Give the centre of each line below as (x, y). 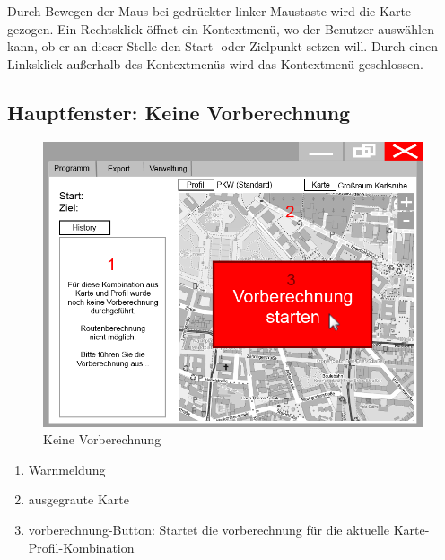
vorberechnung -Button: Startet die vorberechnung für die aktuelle (209, 529)
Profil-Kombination (81, 547)
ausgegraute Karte (79, 499)
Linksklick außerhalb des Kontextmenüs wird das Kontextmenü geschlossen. (215, 63)
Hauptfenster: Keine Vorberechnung (179, 112)
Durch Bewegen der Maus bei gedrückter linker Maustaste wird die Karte (209, 11)
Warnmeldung (67, 469)
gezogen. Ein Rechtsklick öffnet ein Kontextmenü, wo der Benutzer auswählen (221, 28)
